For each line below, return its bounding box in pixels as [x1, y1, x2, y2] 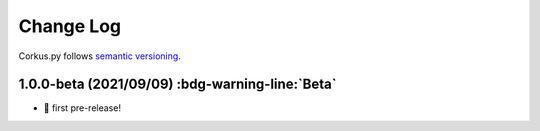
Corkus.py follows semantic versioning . [18, 50, 182, 62]
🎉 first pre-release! [43, 102, 122, 114]
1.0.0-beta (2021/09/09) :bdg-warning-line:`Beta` [18, 76, 337, 93]
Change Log [18, 15, 122, 37]
